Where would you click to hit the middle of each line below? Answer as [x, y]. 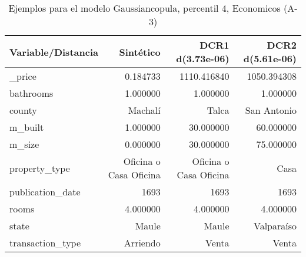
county [23, 110]
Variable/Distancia [54, 52]
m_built [27, 127]
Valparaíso [275, 226]
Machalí [144, 110]
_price [23, 76]
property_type [40, 168]
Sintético [140, 52]
